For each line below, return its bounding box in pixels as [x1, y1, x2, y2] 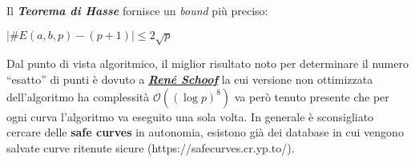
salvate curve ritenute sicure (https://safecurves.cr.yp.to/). [6, 139, 295, 156]
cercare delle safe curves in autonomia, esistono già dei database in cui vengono [6, 124, 404, 140]
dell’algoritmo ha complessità [6, 88, 150, 105]
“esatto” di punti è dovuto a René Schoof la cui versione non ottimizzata [6, 70, 373, 87]
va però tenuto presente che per [234, 88, 389, 105]
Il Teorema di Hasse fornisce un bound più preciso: [6, 2, 268, 18]
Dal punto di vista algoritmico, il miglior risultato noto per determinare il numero [6, 55, 409, 72]
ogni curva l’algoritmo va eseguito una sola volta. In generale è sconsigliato [6, 108, 374, 124]
